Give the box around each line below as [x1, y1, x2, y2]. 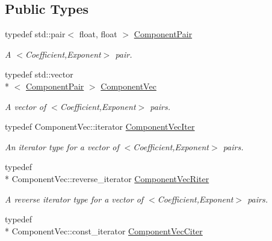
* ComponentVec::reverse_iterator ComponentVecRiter [5, 172, 209, 185]
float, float [79, 28, 117, 40]
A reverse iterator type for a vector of [5, 192, 144, 205]
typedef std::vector [5, 68, 73, 81]
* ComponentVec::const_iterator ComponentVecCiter [5, 224, 203, 237]
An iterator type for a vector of [5, 140, 119, 153]
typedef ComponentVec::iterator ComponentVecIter [5, 120, 195, 133]
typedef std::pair [5, 28, 66, 40]
